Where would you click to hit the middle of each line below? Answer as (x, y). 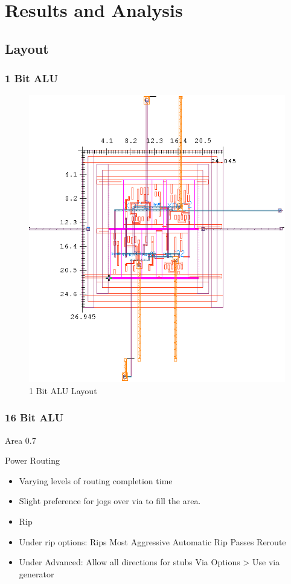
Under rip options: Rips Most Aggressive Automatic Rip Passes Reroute (152, 541)
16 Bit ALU (34, 417)
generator (37, 573)
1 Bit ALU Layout (63, 390)
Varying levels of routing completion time (96, 480)
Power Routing (33, 460)
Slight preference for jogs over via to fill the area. (110, 501)
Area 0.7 (21, 440)
